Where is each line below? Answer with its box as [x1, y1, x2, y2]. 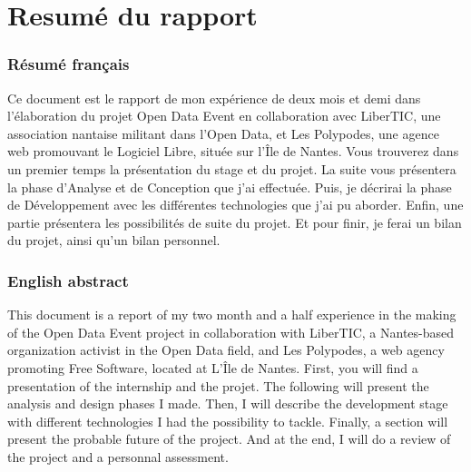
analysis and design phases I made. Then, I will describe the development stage [7, 394, 448, 413]
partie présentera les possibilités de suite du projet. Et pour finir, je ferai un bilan [7, 212, 462, 231]
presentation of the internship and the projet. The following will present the [7, 376, 429, 395]
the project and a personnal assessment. [7, 447, 229, 466]
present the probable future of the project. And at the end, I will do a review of [7, 429, 451, 448]
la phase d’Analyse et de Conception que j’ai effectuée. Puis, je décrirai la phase [7, 177, 452, 196]
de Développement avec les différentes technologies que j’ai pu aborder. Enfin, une [7, 195, 464, 214]
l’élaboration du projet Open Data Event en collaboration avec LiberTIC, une [7, 106, 441, 125]
